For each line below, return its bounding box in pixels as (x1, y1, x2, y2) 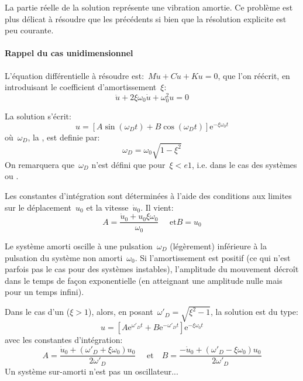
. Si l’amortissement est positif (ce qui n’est (135, 251, 291, 263)
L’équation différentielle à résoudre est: (5, 69, 144, 81)
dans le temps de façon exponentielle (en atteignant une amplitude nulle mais (5, 274, 283, 286)
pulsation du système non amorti (5, 251, 123, 263)
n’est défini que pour (91, 158, 166, 170)
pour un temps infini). (5, 286, 84, 298)
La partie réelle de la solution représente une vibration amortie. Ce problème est (5, 1, 293, 13)
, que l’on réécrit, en (218, 69, 290, 81)
